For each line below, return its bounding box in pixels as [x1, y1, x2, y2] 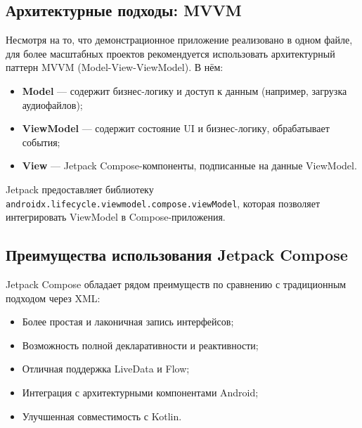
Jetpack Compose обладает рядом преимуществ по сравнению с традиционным [6, 277, 347, 291]
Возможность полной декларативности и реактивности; [22, 337, 259, 352]
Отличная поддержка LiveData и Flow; [22, 361, 190, 376]
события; [22, 134, 60, 149]
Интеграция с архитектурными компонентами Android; [22, 384, 259, 399]
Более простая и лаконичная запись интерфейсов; [22, 314, 234, 329]
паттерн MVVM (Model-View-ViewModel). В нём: [6, 60, 224, 74]
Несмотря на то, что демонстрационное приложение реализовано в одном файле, [6, 32, 353, 47]
